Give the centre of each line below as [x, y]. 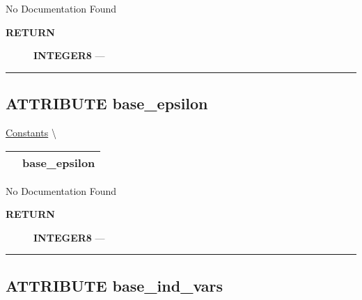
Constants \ [31, 132]
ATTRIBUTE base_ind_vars [115, 285]
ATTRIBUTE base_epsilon [107, 103]
